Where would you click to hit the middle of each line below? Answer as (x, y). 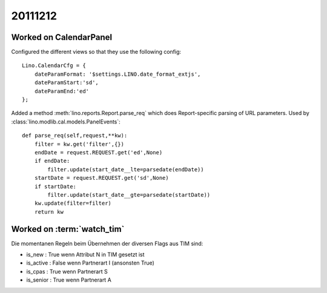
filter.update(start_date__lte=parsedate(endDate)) (126, 169)
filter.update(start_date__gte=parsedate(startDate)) (129, 195)
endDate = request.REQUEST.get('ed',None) (98, 152)
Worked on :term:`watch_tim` (68, 229)
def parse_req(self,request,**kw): (75, 136)
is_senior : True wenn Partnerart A (69, 280)
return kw (49, 212)
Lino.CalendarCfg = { (54, 66)
